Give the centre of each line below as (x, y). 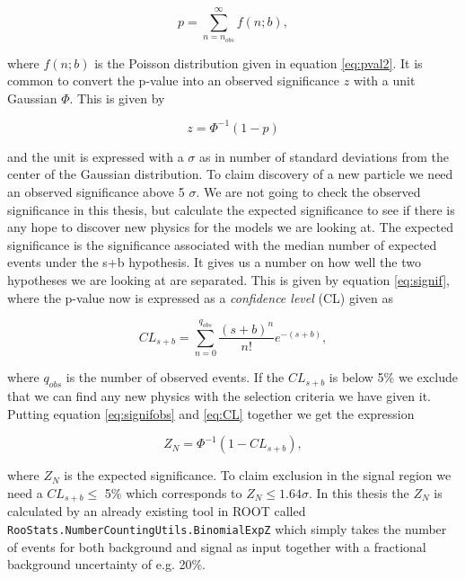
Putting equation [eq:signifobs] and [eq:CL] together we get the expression (211, 413)
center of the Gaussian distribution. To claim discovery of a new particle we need (230, 174)
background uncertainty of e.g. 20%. (106, 564)
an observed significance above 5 (96, 192)
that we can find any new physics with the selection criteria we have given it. (219, 396)
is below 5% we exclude (394, 377)
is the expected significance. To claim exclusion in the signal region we (258, 475)
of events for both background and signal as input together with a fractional (217, 546)
